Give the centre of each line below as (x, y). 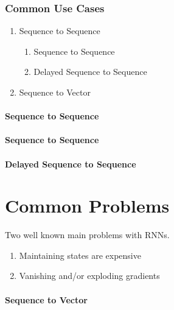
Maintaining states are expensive (80, 255)
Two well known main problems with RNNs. (87, 235)
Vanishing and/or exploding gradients (89, 276)
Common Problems (87, 206)
